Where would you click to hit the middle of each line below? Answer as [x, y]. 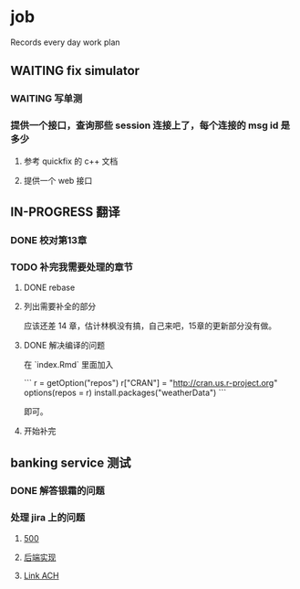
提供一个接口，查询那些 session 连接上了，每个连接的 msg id [145, 125]
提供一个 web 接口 [58, 180]
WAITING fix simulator [75, 71]
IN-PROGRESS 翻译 [66, 212]
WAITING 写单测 [47, 99]
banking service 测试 [71, 462]
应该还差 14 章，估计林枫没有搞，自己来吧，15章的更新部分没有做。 [150, 326]
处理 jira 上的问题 [48, 518]
